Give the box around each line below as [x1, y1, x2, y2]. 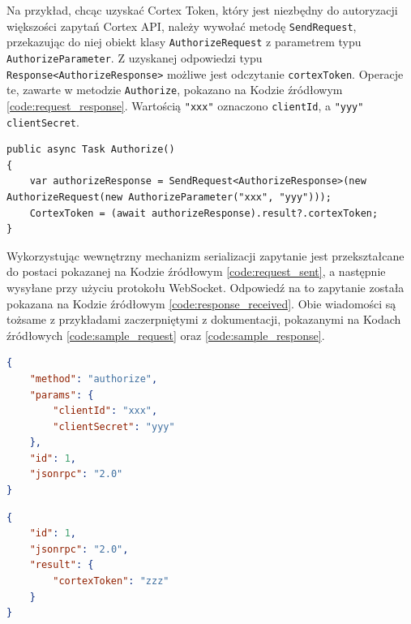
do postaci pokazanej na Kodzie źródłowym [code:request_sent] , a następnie [6, 263, 386, 280]
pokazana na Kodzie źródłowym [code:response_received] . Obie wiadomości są [6, 295, 396, 312]
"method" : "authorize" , [29, 372, 158, 385]
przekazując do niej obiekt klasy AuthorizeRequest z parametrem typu [6, 33, 362, 50]
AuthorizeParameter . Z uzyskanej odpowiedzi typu [6, 49, 263, 66]
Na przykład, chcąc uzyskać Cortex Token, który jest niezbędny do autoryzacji [6, 2, 398, 18]
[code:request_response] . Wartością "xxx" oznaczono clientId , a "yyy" [6, 97, 364, 114]
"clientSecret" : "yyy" [53, 420, 175, 432]
